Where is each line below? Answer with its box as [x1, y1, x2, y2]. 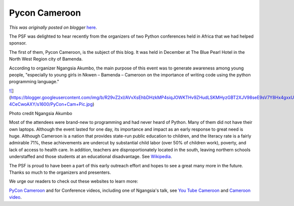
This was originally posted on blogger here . [9, 24, 98, 30]
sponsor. [9, 40, 27, 46]
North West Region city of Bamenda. [9, 56, 83, 62]
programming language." [9, 79, 59, 85]
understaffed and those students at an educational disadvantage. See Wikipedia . [9, 154, 172, 160]
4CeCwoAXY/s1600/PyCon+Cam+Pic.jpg [9, 101, 93, 107]
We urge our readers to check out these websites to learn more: [9, 179, 138, 184]
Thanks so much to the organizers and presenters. [9, 169, 111, 175]
